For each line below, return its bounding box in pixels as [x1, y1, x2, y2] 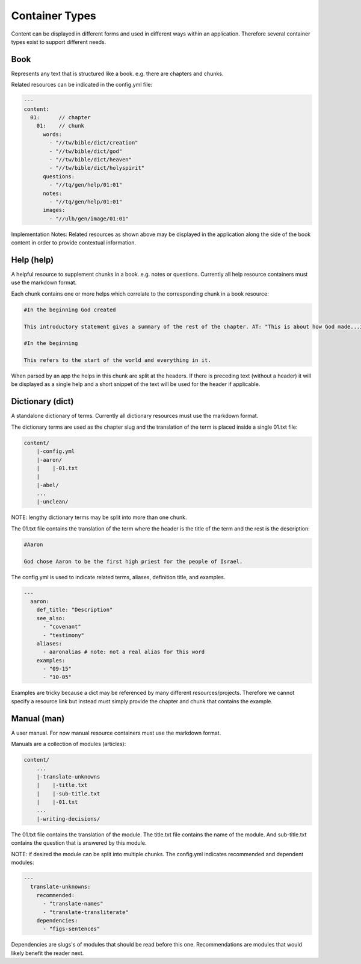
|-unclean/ [36, 499, 69, 505]
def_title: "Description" [36, 606, 113, 614]
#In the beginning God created [23, 306, 117, 313]
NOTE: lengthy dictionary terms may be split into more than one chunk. [11, 514, 187, 521]
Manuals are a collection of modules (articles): [11, 741, 126, 748]
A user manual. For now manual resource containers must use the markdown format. [11, 729, 221, 736]
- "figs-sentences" [43, 925, 100, 933]
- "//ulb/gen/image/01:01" [49, 215, 129, 222]
